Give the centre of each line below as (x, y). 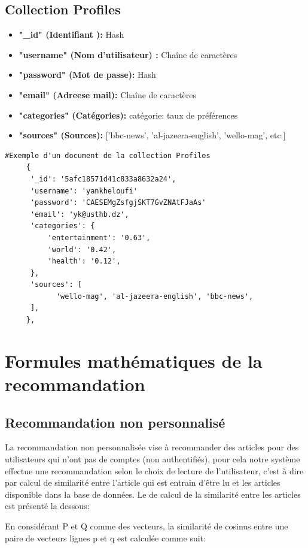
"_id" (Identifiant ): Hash (71, 34)
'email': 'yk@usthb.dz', (80, 214)
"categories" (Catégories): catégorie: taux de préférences (128, 115)
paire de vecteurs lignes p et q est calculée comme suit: (105, 538)
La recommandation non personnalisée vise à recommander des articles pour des (152, 447)
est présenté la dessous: (47, 506)
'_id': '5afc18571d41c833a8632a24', (103, 179)
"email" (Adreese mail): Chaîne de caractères (108, 94)
